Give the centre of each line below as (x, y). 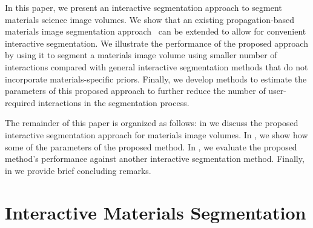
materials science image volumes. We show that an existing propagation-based (150, 19)
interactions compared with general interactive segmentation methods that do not (156, 66)
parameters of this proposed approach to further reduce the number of (135, 91)
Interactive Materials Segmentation (156, 212)
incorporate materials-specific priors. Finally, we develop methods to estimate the (156, 79)
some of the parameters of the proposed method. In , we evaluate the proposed (151, 146)
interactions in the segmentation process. (114, 102)
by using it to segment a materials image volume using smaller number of (141, 55)
